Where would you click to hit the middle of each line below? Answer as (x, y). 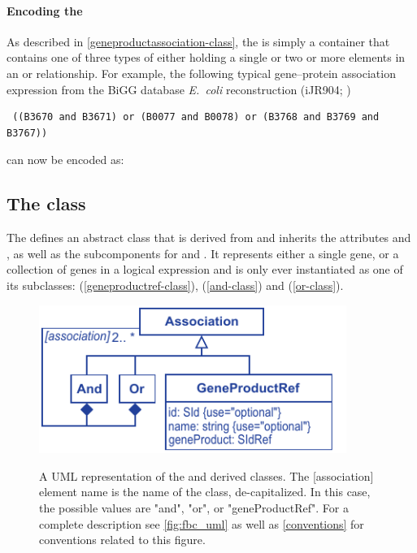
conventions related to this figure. (122, 540)
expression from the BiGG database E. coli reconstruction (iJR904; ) (179, 89)
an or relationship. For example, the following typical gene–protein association (201, 73)
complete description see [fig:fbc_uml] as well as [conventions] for (202, 523)
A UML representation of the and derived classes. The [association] (206, 475)
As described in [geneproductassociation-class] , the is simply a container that (198, 41)
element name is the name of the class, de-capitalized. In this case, (205, 492)
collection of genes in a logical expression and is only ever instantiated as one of (205, 269)
